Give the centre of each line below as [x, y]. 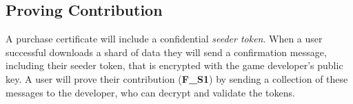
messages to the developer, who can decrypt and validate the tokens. [150, 92]
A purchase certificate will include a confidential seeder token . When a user [164, 39]
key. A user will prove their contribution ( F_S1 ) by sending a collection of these [177, 78]
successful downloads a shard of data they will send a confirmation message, [166, 52]
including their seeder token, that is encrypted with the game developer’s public [174, 65]
